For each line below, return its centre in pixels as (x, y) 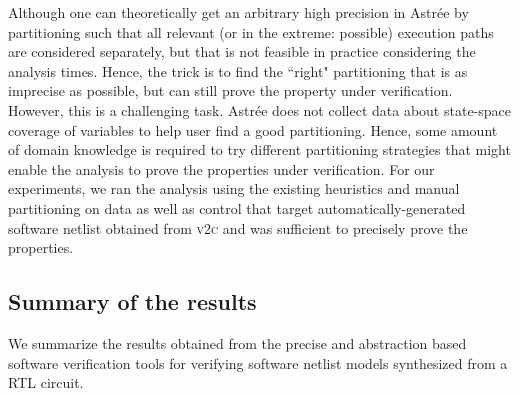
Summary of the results (132, 301)
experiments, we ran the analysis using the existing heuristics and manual (234, 188)
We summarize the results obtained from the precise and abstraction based (237, 342)
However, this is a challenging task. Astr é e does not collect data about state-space (259, 109)
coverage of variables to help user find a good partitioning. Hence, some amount (253, 129)
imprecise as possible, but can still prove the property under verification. (230, 90)
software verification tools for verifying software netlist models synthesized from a (258, 362)
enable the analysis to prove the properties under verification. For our (221, 168)
